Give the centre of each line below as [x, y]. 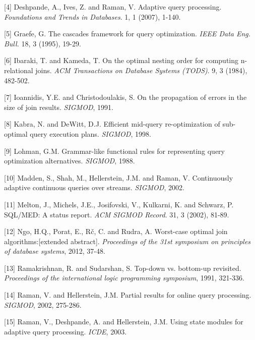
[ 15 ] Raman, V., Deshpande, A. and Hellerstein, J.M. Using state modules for [124, 322]
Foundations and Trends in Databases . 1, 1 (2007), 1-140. [92, 16]
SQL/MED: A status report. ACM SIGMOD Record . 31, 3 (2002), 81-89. [117, 214]
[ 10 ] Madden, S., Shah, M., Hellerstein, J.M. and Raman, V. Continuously [119, 177]
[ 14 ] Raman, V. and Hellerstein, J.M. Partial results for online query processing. [128, 295]
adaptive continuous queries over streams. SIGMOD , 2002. [94, 187]
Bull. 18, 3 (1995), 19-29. [43, 43]
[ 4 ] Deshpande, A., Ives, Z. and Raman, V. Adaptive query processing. [113, 7]
